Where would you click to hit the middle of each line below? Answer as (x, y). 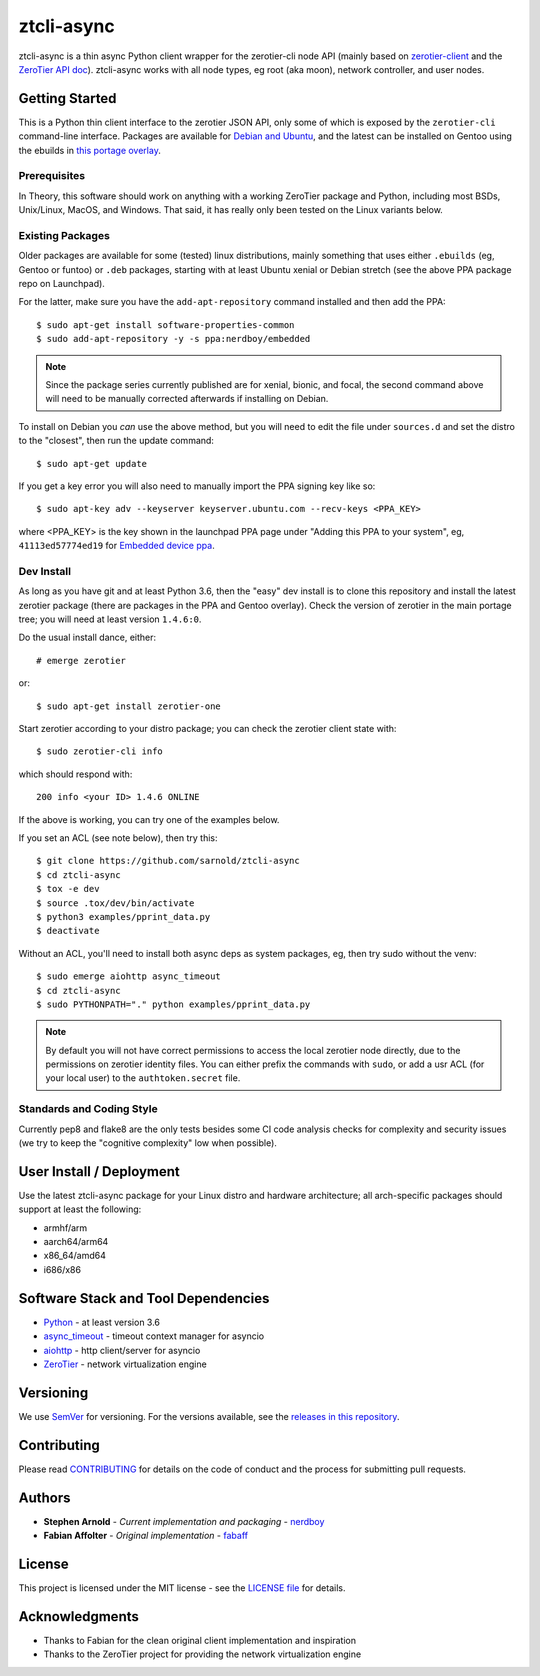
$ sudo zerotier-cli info (100, 751)
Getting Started (67, 98)
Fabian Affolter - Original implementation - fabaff (146, 1536)
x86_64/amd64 (75, 1256)
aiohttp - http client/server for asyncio (122, 1350)
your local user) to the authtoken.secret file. (143, 1078)
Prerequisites (51, 176)
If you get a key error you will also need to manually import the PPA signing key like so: (197, 486)
